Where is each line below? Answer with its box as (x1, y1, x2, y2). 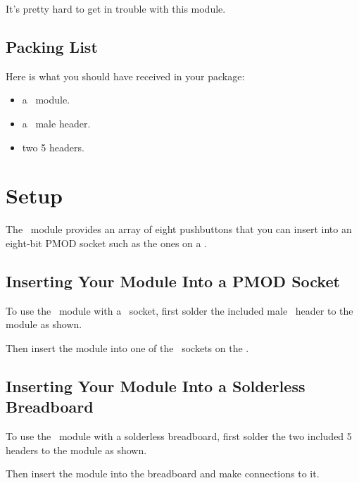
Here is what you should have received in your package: (6, 68, 245, 83)
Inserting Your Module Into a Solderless (6, 375, 306, 396)
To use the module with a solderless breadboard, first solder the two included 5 (6, 429, 352, 444)
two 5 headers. (22, 139, 84, 154)
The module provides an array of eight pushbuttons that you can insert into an (6, 222, 352, 237)
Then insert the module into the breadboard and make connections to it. (6, 466, 320, 481)
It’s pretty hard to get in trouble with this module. (6, 1, 226, 15)
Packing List (6, 35, 98, 57)
